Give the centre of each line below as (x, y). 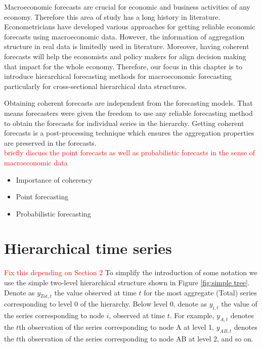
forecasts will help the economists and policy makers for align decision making (125, 56)
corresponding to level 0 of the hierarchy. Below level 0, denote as (106, 304)
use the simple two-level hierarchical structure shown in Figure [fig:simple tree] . (127, 282)
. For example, (192, 315)
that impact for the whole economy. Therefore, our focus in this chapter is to (123, 66)
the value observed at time (95, 292)
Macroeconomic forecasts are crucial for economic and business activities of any (127, 7)
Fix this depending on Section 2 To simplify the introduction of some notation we (131, 272)
